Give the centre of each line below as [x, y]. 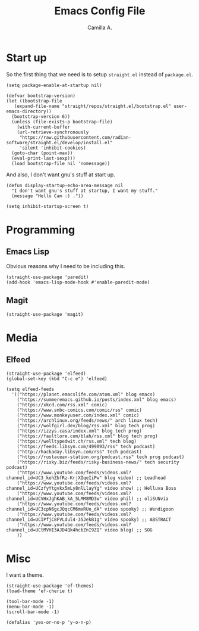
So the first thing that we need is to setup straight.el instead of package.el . [100, 74]
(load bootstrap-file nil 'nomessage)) [61, 163]
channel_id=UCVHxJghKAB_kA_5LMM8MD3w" [54, 499]
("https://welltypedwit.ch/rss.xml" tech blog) [77, 441]
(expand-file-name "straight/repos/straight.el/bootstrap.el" [92, 106]
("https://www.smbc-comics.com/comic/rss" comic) [80, 410]
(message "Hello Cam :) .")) [48, 196]
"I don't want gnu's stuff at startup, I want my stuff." [85, 191]
